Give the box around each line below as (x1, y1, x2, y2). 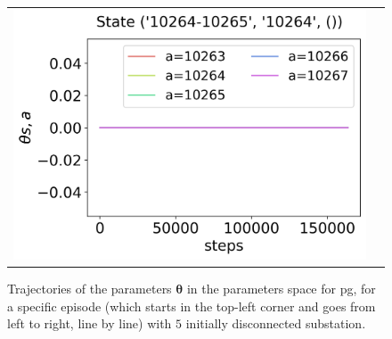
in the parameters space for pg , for (186, 279, 376, 298)
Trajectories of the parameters (7, 279, 172, 298)
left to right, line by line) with (7, 314, 172, 333)
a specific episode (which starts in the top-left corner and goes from (7, 296, 376, 315)
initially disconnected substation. (185, 314, 366, 333)
